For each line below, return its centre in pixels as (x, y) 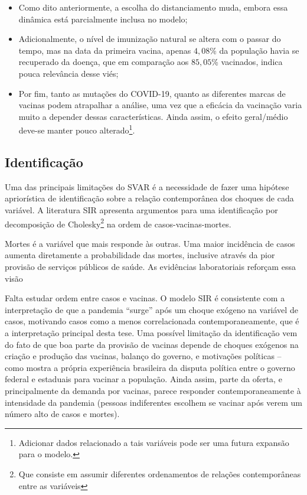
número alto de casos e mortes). (62, 414)
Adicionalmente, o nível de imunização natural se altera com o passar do (150, 39)
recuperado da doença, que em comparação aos (104, 62)
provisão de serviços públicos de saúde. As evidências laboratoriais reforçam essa (150, 267)
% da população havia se (254, 50)
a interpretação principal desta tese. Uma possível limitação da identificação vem (151, 332)
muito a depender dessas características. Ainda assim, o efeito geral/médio (153, 116)
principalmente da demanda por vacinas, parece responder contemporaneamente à (153, 390)
